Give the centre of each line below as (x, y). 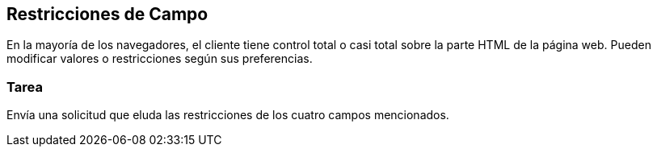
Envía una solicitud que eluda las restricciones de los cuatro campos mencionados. (228, 115)
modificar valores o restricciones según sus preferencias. (160, 59)
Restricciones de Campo (107, 14)
